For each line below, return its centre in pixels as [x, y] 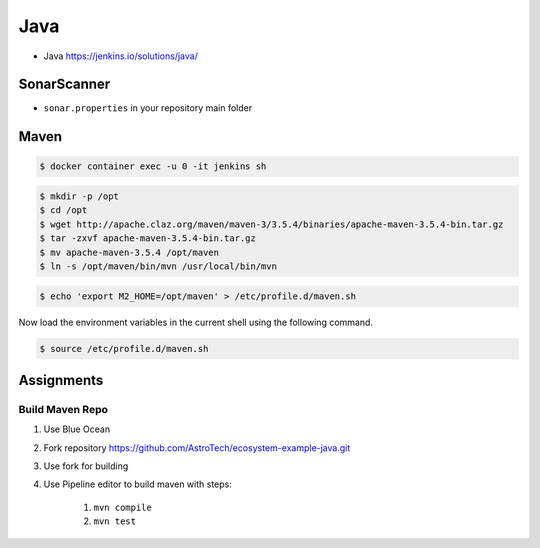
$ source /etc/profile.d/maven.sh [124, 348]
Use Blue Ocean [76, 429]
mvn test [115, 521]
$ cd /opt [63, 210]
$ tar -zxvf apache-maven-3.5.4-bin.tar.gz [148, 238]
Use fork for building [86, 466]
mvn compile [122, 507]
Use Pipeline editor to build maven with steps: [137, 484]
